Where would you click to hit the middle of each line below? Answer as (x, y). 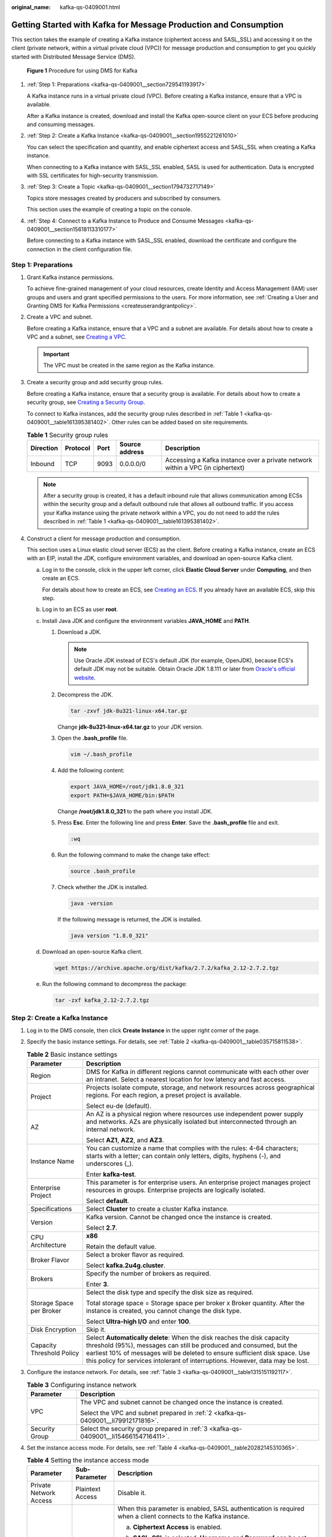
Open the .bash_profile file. (93, 738)
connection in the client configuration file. (79, 249)
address (132, 452)
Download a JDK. (79, 632)
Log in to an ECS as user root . (80, 609)
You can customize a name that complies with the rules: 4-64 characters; (192, 1148)
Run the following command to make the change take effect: (134, 855)
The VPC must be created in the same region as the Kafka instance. (129, 365)
